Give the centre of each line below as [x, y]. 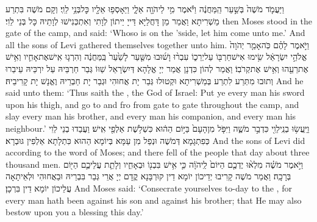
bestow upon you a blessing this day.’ [75, 212]
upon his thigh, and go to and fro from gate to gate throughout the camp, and [152, 104]
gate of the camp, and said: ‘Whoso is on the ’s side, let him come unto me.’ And [155, 33]
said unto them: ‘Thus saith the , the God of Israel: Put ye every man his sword [155, 92]
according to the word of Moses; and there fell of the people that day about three [158, 152]
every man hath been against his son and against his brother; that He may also [154, 200]
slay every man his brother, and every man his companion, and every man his [151, 116]
